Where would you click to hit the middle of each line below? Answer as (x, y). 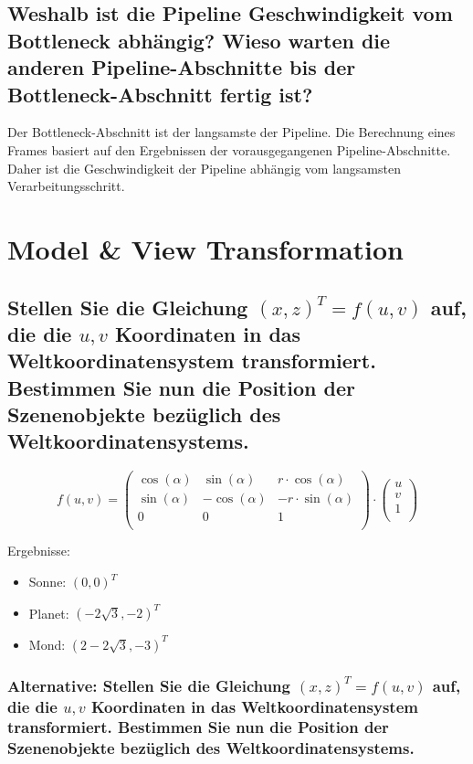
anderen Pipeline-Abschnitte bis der (182, 67)
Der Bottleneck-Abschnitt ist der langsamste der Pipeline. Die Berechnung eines (231, 132)
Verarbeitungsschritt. (66, 186)
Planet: (49, 613)
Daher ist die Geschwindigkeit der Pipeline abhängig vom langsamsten (204, 168)
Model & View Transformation (206, 248)
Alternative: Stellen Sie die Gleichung (149, 685)
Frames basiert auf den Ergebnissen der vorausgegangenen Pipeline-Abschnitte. (229, 149)
